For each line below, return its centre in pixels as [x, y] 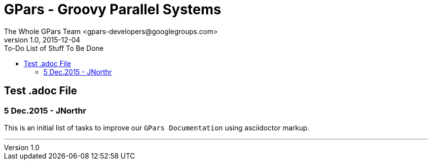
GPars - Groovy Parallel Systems [113, 9]
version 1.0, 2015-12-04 [42, 40]
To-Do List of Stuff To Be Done [54, 48]
